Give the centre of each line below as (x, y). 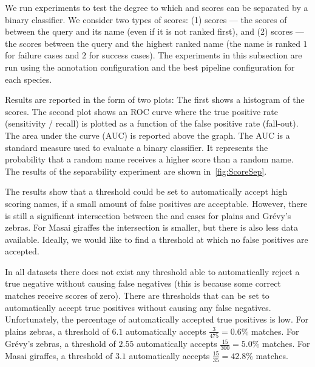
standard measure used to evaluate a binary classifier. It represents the (137, 147)
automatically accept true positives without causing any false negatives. (138, 307)
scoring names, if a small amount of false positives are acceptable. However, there (156, 203)
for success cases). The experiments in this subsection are (195, 55)
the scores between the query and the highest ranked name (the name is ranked (153, 43)
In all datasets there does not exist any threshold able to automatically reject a (152, 271)
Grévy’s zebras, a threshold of (60, 344)
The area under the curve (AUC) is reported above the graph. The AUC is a (147, 135)
